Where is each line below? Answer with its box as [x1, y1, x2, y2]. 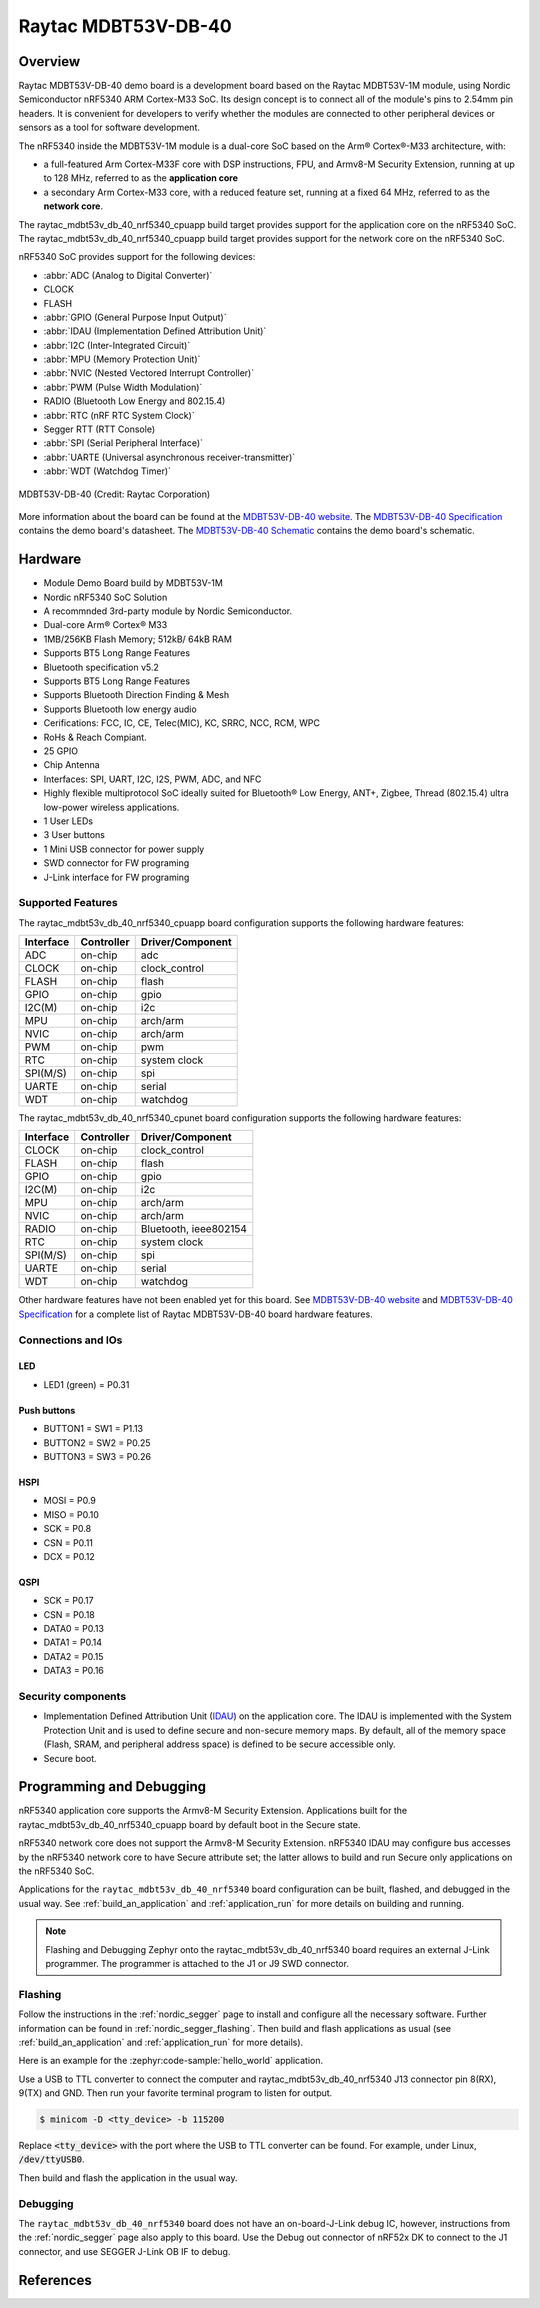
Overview [18, 53, 81, 70]
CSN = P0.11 [43, 1536, 94, 1549]
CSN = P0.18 [43, 1608, 95, 1620]
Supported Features [18, 896, 119, 910]
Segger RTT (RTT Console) [43, 423, 156, 435]
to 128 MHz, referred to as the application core [43, 172, 239, 184]
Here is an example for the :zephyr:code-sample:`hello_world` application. [18, 2055, 324, 2067]
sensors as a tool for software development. [18, 121, 200, 134]
